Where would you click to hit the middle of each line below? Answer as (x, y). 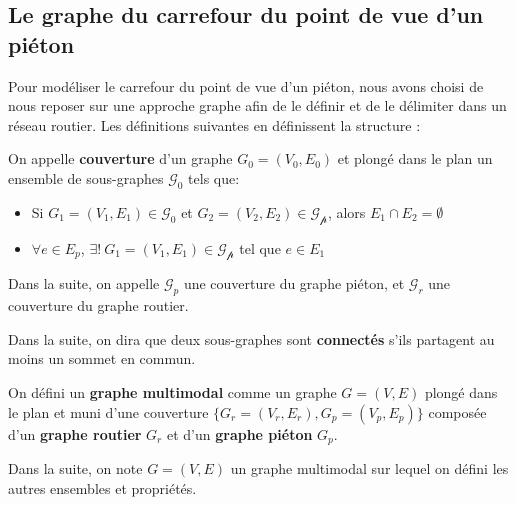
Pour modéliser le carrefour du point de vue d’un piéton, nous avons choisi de (246, 85)
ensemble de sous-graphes (86, 177)
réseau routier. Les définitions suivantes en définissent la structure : (214, 124)
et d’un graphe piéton (239, 433)
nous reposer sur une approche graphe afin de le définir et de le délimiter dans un (257, 105)
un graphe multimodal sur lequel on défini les (369, 467)
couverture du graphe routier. (98, 305)
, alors (346, 211)
